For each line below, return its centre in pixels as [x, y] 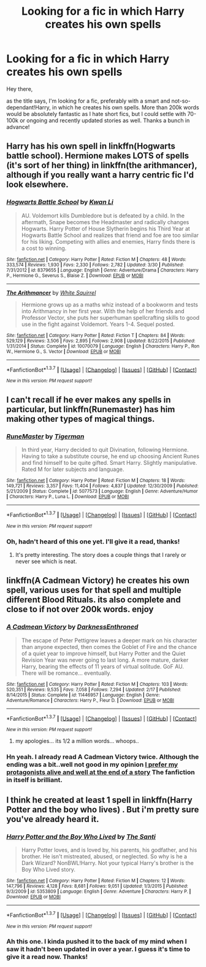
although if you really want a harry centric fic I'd [100, 175]
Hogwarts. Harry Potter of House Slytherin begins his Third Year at [105, 228]
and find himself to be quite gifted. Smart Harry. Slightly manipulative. [109, 462]
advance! [18, 126]
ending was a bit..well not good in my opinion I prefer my [92, 764]
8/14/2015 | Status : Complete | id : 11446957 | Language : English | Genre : [83, 695]
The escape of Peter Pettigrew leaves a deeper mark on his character [109, 640]
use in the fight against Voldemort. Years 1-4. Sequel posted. [98, 324]
